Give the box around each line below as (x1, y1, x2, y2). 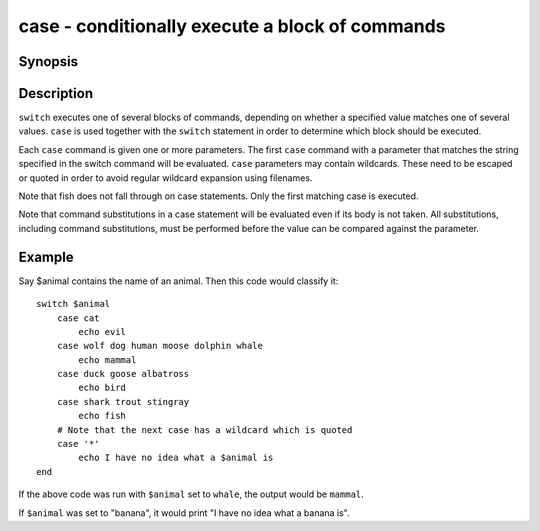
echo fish (78, 410, 127, 422)
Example (18, 248, 74, 265)
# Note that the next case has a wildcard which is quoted (56, 424, 353, 435)
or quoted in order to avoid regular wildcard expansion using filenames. (18, 171, 313, 184)
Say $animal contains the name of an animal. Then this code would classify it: (18, 275, 339, 287)
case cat (56, 312, 100, 324)
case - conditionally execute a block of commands (18, 15, 446, 37)
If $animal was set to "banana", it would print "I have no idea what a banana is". (18, 506, 350, 519)
